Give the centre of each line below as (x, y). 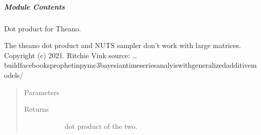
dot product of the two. (101, 126)
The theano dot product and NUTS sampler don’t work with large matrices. (123, 45)
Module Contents (34, 6)
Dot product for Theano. (43, 28)
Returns (36, 109)
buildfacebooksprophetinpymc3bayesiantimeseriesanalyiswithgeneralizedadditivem (130, 65)
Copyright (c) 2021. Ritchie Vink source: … (71, 55)
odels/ (14, 75)
